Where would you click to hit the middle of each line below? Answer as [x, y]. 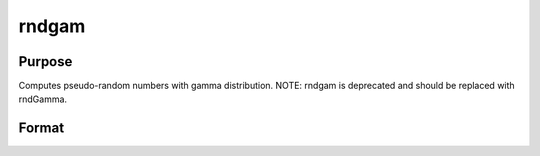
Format [41, 128]
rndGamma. [43, 99]
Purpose [45, 61]
